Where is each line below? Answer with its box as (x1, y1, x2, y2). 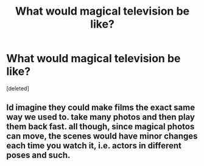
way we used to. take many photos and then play (6, 112, 195, 123)
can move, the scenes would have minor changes (6, 131, 198, 142)
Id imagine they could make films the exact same (6, 103, 195, 113)
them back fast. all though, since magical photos (6, 121, 195, 132)
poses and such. (6, 150, 71, 161)
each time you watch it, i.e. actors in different (6, 140, 181, 151)
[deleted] (6, 84, 29, 92)
